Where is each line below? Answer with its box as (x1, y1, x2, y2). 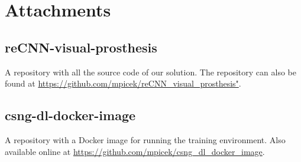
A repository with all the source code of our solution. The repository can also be (5, 65, 296, 78)
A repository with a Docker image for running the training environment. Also (5, 133, 286, 146)
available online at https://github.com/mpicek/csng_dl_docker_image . (5, 145, 265, 157)
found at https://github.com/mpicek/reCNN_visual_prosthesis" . (5, 77, 241, 90)
